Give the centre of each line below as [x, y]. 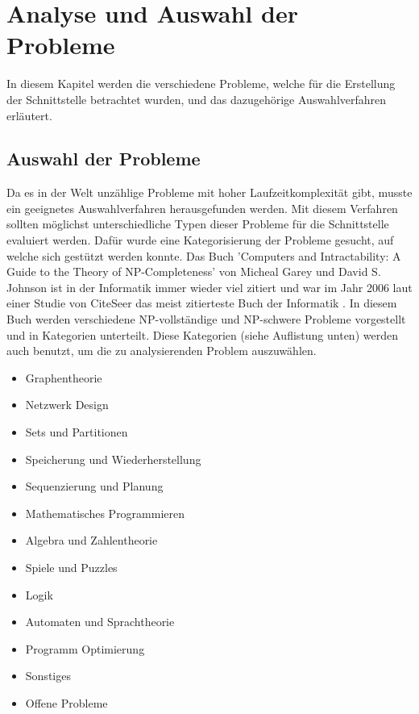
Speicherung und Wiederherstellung [113, 459]
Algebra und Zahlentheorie [91, 540]
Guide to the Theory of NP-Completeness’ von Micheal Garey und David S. [194, 271]
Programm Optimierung [85, 648]
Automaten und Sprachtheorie [100, 622]
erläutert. [29, 115]
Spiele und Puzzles [71, 567]
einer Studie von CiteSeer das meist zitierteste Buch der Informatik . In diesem [202, 303]
